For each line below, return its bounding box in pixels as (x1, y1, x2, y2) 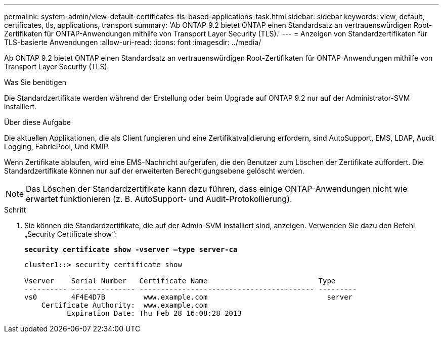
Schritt (4, 205, 26, 214)
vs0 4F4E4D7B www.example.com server (24, 293, 353, 301)
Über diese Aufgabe (4, 118, 71, 127)
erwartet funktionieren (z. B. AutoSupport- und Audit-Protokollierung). (26, 194, 292, 204)
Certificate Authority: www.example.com (41, 301, 208, 309)
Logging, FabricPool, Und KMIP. (4, 142, 110, 151)
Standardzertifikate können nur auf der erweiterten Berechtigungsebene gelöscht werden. (4, 166, 304, 175)
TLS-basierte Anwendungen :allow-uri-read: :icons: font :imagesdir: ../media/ (4, 38, 261, 47)
